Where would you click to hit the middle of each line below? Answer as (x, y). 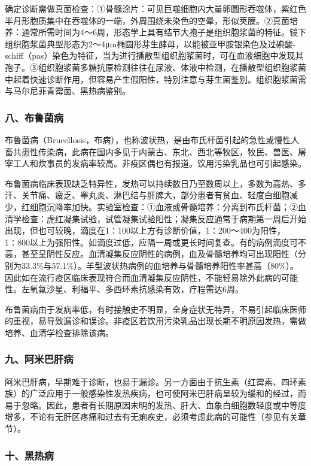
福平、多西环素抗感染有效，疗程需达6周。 (161, 289)
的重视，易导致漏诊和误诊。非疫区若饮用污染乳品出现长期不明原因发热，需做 (155, 321)
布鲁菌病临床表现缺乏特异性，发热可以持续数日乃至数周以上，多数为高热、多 (155, 183)
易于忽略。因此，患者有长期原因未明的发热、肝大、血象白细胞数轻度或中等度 (155, 405)
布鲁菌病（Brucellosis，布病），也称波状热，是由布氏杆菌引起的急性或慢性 (148, 139)
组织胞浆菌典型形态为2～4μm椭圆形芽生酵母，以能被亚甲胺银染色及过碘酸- (150, 43)
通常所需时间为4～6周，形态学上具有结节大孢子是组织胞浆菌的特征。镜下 (164, 32)
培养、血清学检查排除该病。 (59, 332)
